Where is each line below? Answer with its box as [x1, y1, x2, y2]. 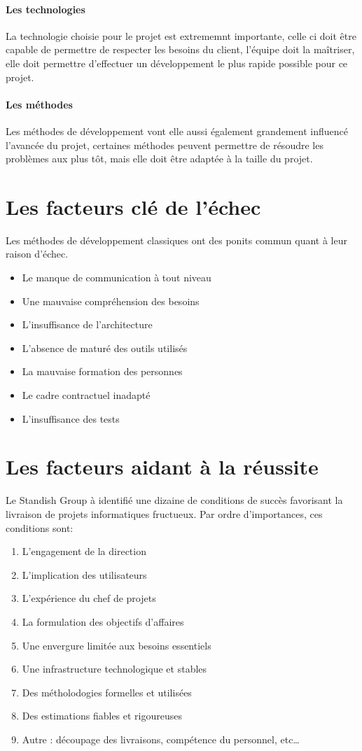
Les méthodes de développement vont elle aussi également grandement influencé [6, 123, 348, 138]
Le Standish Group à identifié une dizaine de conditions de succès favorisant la [6, 493, 343, 507]
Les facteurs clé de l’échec [6, 192, 261, 220]
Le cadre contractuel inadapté [22, 388, 151, 402]
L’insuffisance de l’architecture [22, 317, 153, 332]
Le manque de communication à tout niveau [22, 270, 211, 285]
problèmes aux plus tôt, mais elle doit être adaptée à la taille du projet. [6, 151, 313, 166]
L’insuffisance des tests [22, 411, 120, 426]
